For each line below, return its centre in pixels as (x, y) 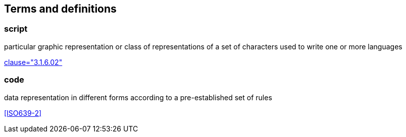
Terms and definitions (60, 9)
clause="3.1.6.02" (33, 62)
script (16, 29)
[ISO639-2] (23, 113)
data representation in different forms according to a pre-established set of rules (138, 97)
